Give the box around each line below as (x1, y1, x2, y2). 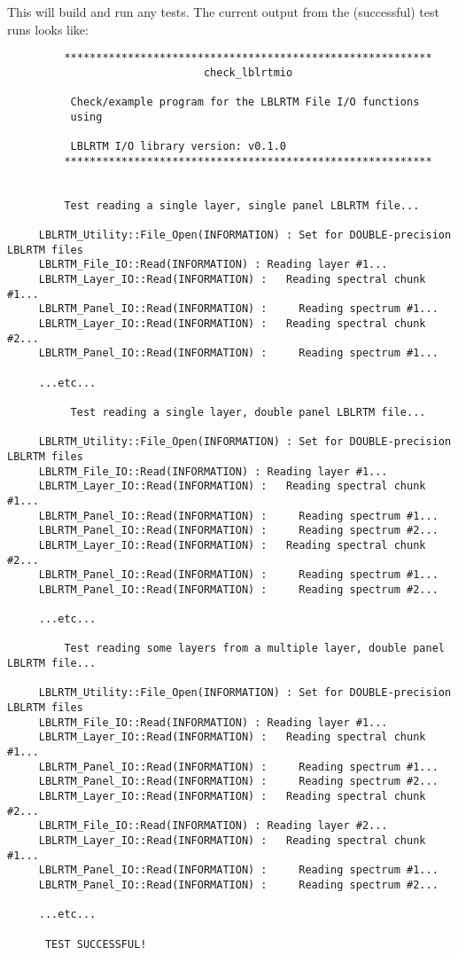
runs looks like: (7, 20, 89, 38)
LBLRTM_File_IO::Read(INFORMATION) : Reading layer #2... (38, 819, 388, 833)
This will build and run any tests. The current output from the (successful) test (7, 3, 439, 20)
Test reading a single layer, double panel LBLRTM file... (70, 405, 426, 419)
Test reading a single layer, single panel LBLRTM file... (64, 199, 420, 212)
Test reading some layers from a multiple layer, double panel (64, 642, 445, 655)
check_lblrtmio (203, 66, 293, 79)
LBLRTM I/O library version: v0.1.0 (70, 140, 286, 153)
